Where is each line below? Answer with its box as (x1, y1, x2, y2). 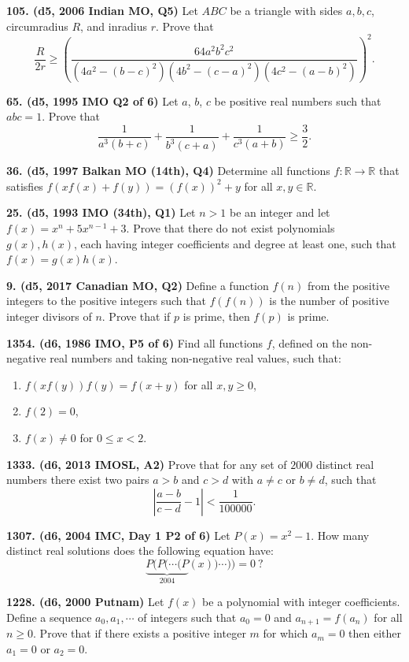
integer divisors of (6, 307, 92, 324)
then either (348, 625, 402, 642)
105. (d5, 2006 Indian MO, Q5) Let (6, 2, 198, 18)
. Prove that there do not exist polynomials (126, 220, 335, 236)
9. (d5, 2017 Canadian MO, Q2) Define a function (6, 277, 269, 293)
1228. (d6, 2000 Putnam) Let (6, 593, 164, 610)
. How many (311, 526, 370, 543)
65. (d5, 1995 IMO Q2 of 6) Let (6, 92, 179, 109)
